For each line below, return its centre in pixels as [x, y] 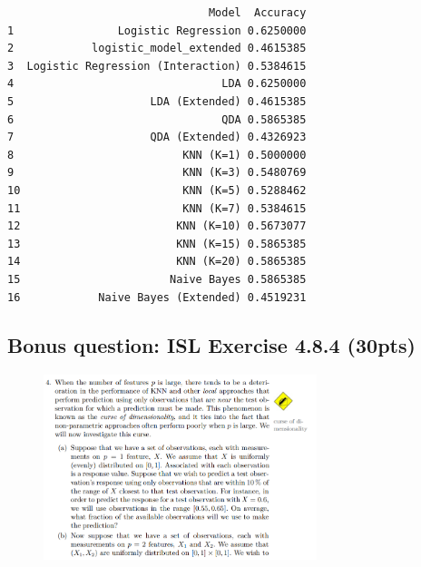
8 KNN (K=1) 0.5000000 [157, 155]
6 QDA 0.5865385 [157, 119]
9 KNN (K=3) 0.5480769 [157, 173]
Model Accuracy [257, 13]
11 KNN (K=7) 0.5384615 [157, 208]
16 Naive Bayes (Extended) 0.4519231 [157, 297]
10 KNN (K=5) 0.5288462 [157, 190]
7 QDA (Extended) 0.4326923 [157, 137]
